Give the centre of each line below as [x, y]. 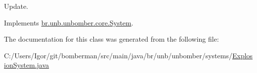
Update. [16, 6]
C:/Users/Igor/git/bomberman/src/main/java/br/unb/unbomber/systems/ [118, 55]
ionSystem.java [27, 65]
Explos [242, 55]
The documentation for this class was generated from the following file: [111, 39]
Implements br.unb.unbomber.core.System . [69, 22]
